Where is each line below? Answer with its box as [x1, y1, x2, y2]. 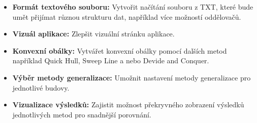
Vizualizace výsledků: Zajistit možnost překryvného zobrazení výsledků [12, 99, 244, 110]
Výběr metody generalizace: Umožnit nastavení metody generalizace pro [12, 72, 251, 83]
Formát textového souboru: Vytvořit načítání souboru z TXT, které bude [12, 2, 253, 12]
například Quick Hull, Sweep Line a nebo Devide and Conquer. [12, 55, 209, 66]
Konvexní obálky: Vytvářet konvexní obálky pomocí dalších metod [12, 45, 227, 56]
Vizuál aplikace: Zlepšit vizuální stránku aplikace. [12, 28, 175, 39]
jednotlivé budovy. [12, 82, 70, 93]
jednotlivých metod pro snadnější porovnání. [12, 109, 151, 119]
